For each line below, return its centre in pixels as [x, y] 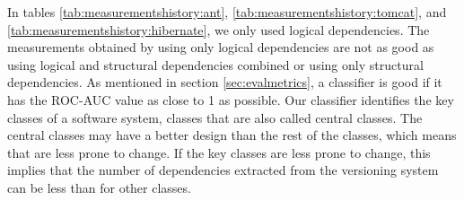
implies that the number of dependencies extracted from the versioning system [223, 170]
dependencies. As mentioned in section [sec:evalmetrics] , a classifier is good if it [225, 82]
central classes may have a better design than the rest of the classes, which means [232, 135]
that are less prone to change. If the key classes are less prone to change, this [219, 152]
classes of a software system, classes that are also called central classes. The [215, 117]
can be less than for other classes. [99, 187]
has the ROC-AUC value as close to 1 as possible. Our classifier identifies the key [231, 99]
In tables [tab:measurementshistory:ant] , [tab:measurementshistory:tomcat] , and [227, 12]
